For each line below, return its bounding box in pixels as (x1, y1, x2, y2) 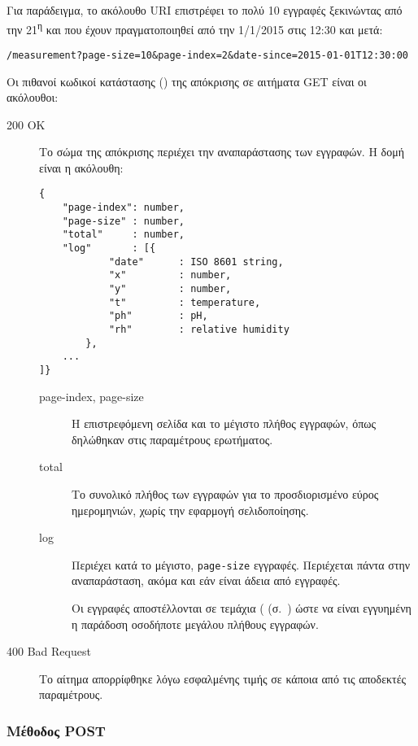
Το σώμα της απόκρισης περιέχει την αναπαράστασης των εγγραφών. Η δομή (39, 143, 404, 160)
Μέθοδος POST (7, 720, 106, 740)
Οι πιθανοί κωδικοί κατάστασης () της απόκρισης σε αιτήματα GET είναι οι (7, 72, 367, 89)
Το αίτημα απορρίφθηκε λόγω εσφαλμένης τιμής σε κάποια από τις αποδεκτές (39, 670, 407, 687)
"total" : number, (62, 229, 185, 241)
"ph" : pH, (108, 310, 208, 322)
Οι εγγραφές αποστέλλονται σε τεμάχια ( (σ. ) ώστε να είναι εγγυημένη (72, 600, 411, 617)
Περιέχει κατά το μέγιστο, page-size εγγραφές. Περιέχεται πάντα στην (72, 556, 411, 573)
